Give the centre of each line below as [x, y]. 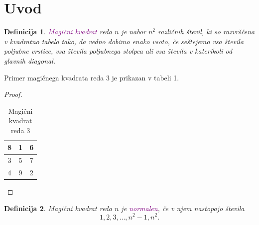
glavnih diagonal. [30, 60]
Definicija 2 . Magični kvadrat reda [58, 208]
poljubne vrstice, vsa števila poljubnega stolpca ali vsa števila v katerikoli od [118, 51]
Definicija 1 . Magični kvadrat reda [58, 32]
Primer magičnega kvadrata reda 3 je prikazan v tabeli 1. [92, 77]
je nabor [133, 32]
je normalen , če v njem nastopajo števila [183, 208]
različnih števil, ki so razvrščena [206, 32]
